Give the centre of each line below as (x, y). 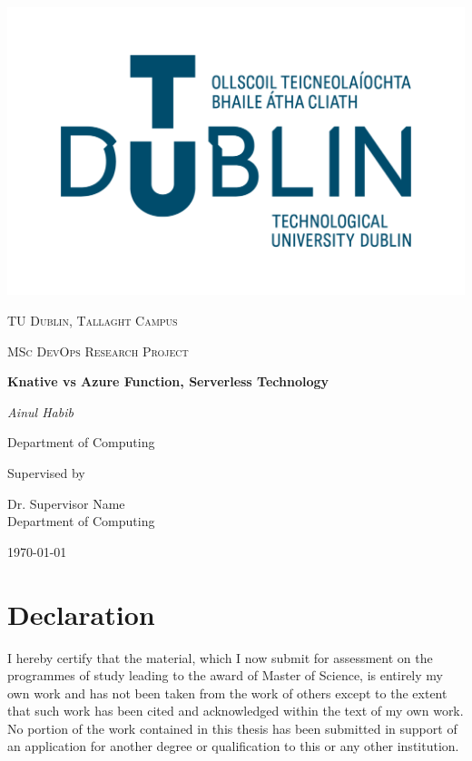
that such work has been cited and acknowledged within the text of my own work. (236, 711)
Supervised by (46, 473)
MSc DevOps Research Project (98, 351)
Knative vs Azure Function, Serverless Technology (168, 381)
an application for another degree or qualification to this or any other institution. (233, 746)
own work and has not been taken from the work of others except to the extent (227, 693)
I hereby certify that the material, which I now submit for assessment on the (220, 657)
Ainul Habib (40, 411)
